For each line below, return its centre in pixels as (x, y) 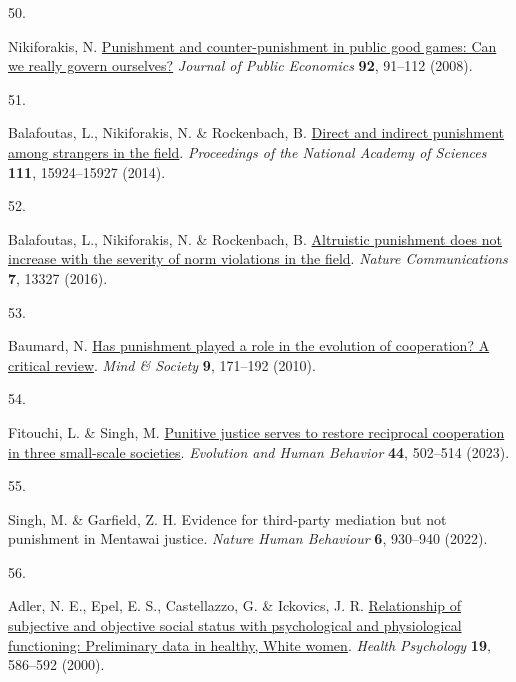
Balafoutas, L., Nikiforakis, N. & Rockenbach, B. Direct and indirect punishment (256, 132)
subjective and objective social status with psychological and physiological (235, 625)
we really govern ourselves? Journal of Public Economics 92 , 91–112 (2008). (240, 65)
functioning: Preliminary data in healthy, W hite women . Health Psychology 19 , (249, 644)
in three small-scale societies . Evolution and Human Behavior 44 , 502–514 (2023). (259, 451)
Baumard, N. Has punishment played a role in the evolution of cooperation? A (249, 345)
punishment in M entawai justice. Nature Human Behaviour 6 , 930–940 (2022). (248, 538)
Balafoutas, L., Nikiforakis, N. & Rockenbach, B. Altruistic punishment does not (255, 238)
